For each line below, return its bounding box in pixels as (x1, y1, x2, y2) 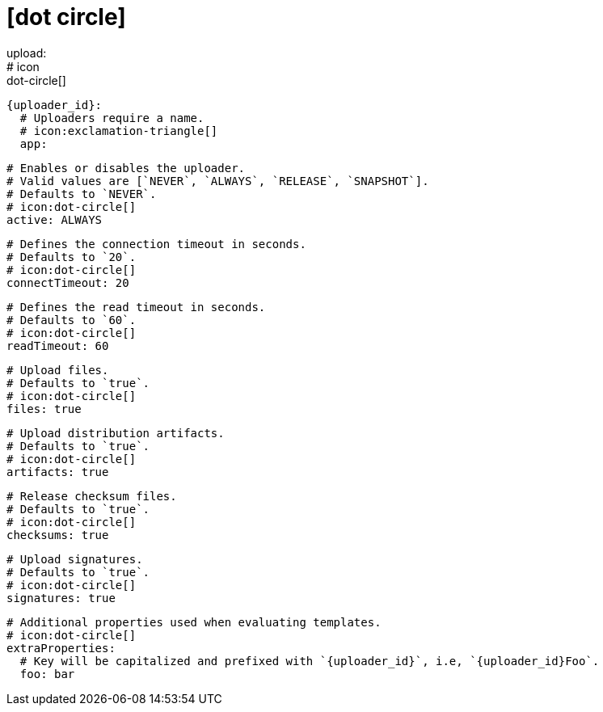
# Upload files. (6, 363, 109, 377)
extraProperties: (6, 641, 116, 655)
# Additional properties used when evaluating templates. (6, 615, 382, 629)
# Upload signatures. (6, 552, 143, 566)
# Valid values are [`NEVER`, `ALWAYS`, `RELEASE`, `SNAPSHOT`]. (6, 174, 429, 187)
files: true (6, 402, 82, 415)
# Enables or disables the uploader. (6, 161, 246, 175)
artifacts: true (6, 465, 109, 478)
